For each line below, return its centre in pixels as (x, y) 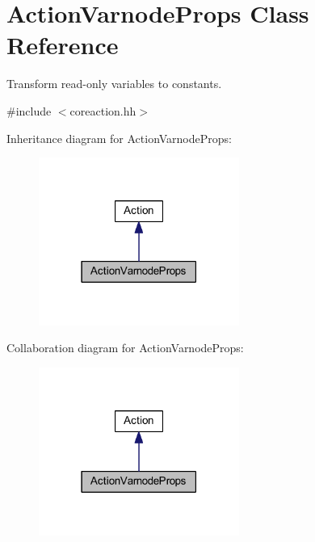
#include (29, 110)
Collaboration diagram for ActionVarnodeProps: (125, 348)
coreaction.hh (103, 110)
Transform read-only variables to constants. (114, 84)
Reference (63, 45)
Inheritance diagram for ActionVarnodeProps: (119, 138)
